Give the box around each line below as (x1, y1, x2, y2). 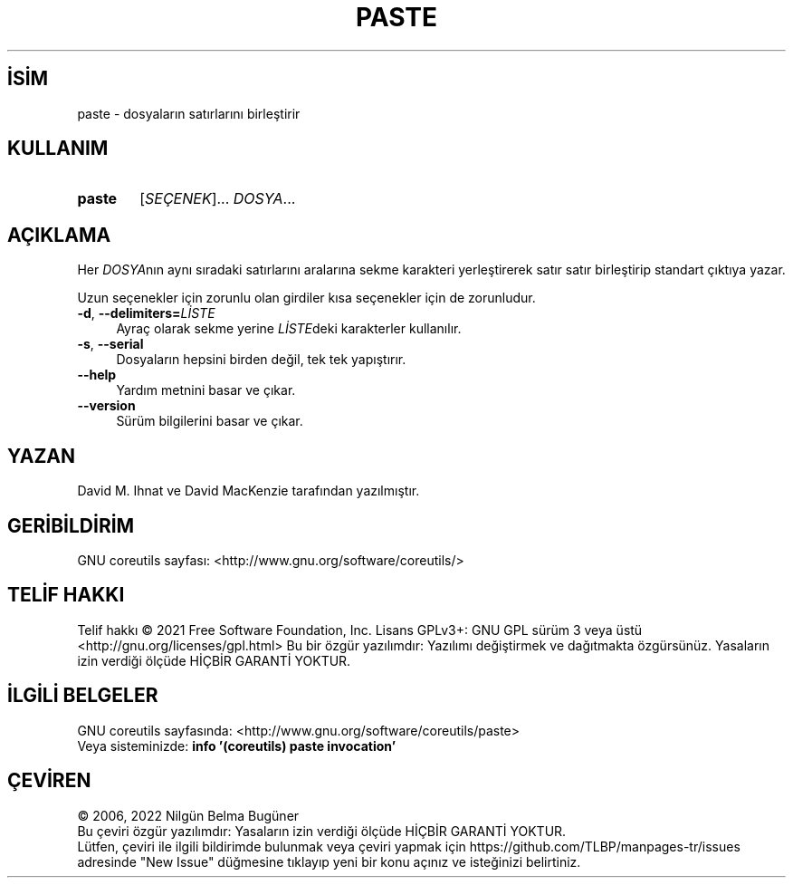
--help (77, 367, 117, 383)
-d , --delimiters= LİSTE (77, 305, 215, 322)
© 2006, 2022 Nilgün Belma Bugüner (77, 807, 300, 823)
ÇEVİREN (7, 769, 91, 793)
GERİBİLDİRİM (7, 514, 135, 537)
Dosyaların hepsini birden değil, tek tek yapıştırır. (116, 351, 406, 368)
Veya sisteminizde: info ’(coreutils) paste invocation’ (77, 737, 396, 754)
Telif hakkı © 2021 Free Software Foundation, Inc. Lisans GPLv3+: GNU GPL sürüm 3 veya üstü (77, 621, 643, 638)
